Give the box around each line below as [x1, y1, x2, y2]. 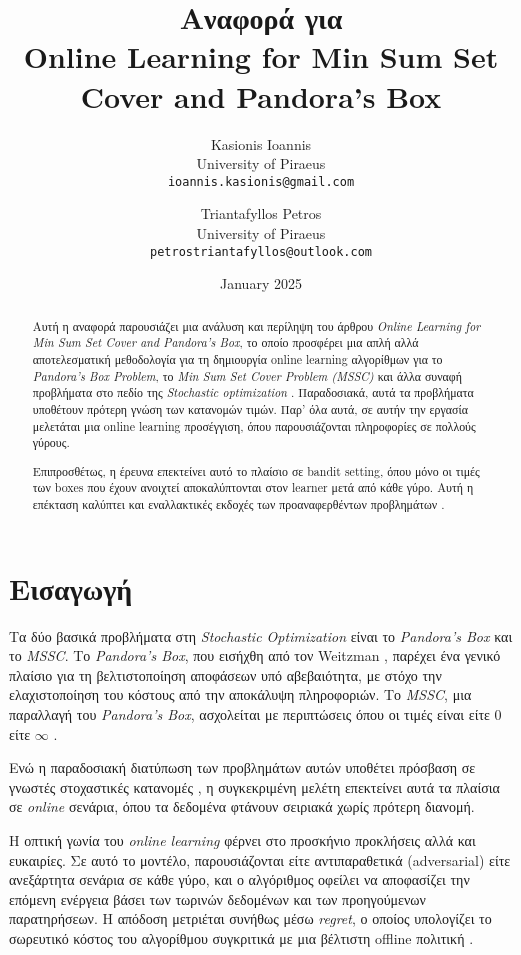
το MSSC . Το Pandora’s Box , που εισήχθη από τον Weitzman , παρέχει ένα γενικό [9, 645, 501, 666]
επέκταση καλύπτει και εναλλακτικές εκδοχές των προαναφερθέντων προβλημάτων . [32, 496, 445, 513]
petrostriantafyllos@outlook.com [150, 244, 372, 259]
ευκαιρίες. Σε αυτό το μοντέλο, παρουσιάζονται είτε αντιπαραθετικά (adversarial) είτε [9, 849, 511, 870]
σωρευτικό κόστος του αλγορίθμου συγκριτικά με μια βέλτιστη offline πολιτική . [9, 927, 474, 948]
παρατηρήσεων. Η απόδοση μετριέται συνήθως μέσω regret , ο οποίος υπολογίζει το [9, 908, 492, 929]
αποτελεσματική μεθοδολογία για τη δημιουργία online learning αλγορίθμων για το [32, 350, 443, 367]
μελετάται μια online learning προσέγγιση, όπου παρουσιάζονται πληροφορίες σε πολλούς [32, 417, 476, 434]
